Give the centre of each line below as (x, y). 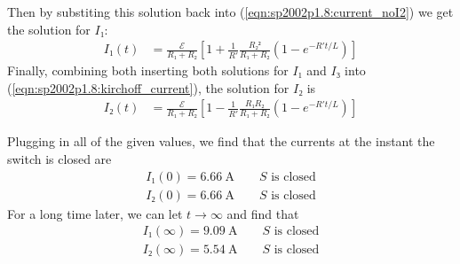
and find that (263, 213)
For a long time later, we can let (95, 213)
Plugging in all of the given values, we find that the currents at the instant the (221, 141)
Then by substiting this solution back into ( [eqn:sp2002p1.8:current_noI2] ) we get (230, 12)
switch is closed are (59, 159)
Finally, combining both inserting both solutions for (148, 70)
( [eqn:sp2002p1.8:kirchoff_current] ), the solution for (148, 87)
